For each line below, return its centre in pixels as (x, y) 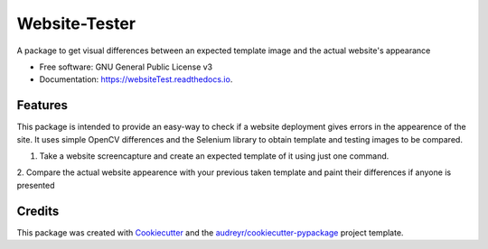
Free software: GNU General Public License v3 (126, 67)
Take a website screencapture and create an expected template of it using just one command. (214, 156)
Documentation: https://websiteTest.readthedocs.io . (136, 79)
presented (36, 185)
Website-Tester (76, 23)
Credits (38, 211)
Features (42, 105)
